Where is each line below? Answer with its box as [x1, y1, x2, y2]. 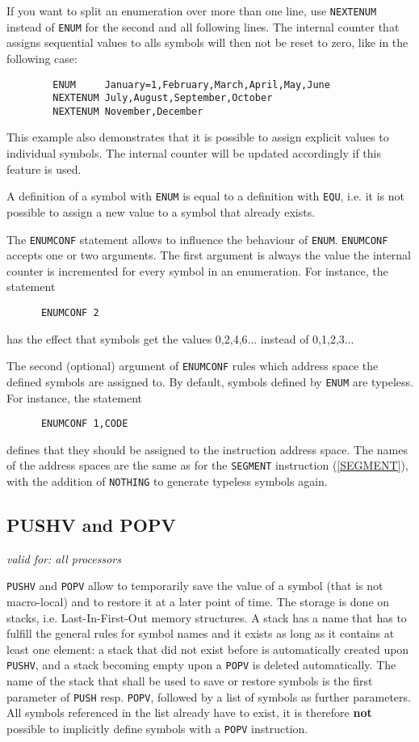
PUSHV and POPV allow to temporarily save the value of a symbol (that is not [6, 577, 383, 594]
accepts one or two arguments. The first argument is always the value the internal [6, 247, 412, 263]
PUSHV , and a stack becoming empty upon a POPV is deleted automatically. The [6, 656, 396, 673]
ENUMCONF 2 [40, 306, 99, 318]
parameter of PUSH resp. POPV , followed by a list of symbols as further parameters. [6, 688, 411, 705]
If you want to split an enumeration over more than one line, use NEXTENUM [6, 2, 377, 19]
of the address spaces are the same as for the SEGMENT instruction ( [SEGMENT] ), [6, 457, 409, 474]
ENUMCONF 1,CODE [40, 418, 128, 430]
